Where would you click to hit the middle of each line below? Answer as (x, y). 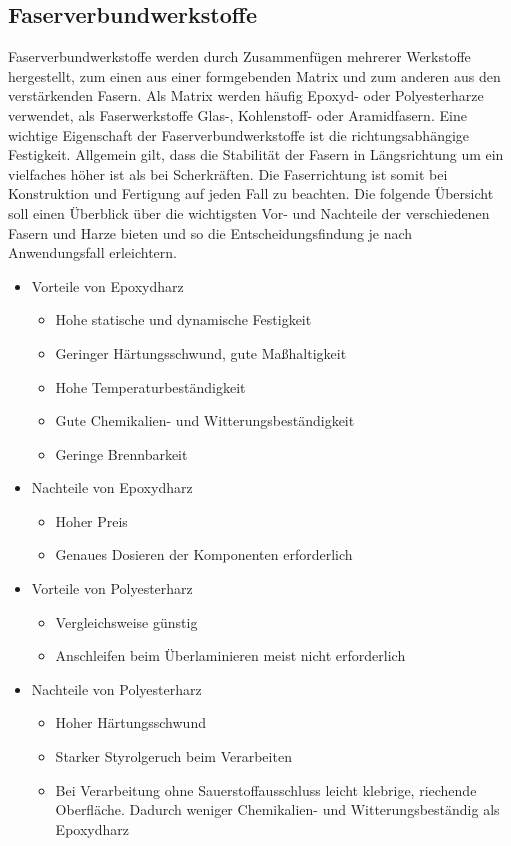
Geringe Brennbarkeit (121, 453)
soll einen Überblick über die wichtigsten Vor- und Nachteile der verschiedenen (249, 212)
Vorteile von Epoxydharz (107, 285)
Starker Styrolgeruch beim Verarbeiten (173, 756)
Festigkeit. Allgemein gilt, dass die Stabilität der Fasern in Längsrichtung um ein (256, 154)
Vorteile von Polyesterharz (112, 588)
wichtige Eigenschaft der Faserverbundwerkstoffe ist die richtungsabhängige (239, 134)
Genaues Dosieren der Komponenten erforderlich (204, 554)
